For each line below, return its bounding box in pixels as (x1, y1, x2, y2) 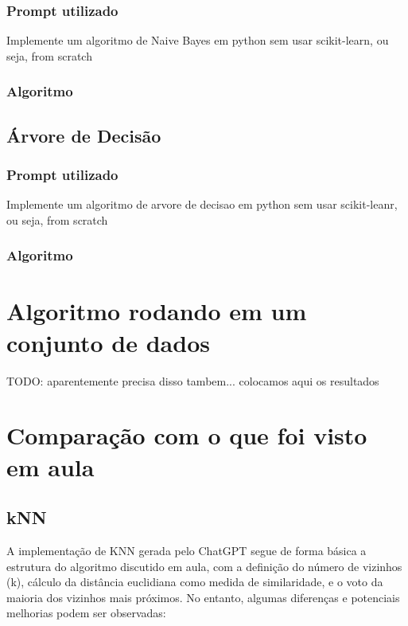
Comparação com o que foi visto (6, 419, 367, 452)
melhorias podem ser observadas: (6, 604, 166, 621)
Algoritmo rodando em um (6, 295, 307, 327)
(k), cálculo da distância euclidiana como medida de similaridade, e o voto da (6, 573, 383, 590)
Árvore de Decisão (6, 123, 161, 147)
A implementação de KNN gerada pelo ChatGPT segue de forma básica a (6, 542, 367, 558)
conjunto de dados (6, 326, 210, 358)
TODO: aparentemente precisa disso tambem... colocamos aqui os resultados (6, 372, 379, 389)
